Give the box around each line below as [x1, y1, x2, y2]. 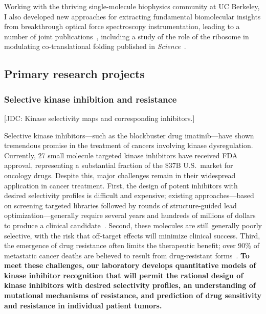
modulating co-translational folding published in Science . [4, 41, 186, 52]
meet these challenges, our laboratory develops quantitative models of [4, 260, 256, 271]
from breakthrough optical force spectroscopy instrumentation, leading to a [4, 21, 240, 32]
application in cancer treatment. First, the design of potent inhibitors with [4, 180, 238, 190]
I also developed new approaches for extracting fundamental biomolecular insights [4, 11, 261, 21]
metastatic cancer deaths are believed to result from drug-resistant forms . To [4, 250, 250, 260]
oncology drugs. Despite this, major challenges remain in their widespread [4, 170, 236, 180]
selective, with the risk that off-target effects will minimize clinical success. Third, [4, 230, 260, 240]
